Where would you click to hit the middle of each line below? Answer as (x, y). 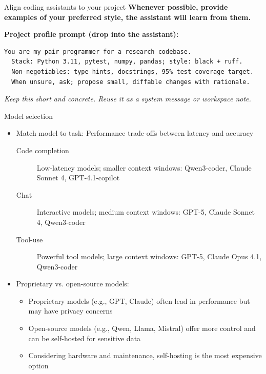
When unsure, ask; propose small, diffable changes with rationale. (131, 82)
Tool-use (29, 239)
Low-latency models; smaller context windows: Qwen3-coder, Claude (144, 167)
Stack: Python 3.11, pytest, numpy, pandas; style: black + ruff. (127, 62)
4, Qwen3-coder (61, 222)
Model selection (28, 116)
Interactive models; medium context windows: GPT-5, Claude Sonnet (146, 212)
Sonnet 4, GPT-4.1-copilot (78, 178)
